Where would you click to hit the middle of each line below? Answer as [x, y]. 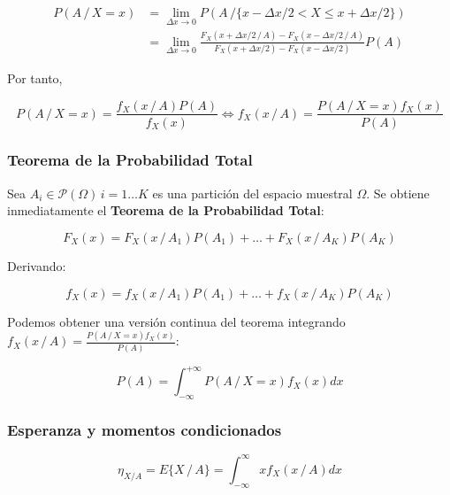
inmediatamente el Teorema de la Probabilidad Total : [166, 210]
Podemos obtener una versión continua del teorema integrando [176, 321]
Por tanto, [35, 77]
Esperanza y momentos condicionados [145, 429]
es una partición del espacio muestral [252, 193]
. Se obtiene [398, 193]
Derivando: [37, 265]
